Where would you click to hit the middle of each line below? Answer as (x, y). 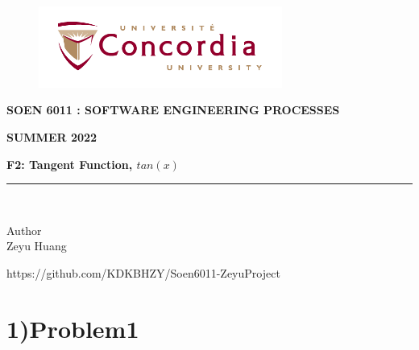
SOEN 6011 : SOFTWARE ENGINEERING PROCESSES (173, 110)
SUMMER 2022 (52, 136)
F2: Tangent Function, (70, 164)
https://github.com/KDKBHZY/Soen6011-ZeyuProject (143, 272)
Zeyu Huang (37, 246)
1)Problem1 (73, 328)
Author (24, 230)
